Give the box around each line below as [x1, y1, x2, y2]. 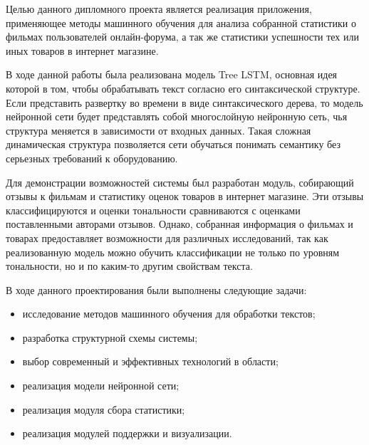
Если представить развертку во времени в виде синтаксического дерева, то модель [6, 95, 363, 110]
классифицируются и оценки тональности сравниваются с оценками [6, 202, 301, 217]
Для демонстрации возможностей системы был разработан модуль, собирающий [6, 174, 354, 189]
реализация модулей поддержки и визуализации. [22, 426, 232, 441]
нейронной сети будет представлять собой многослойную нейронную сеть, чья [6, 109, 348, 124]
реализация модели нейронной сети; [22, 378, 180, 393]
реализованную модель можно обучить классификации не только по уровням [6, 244, 340, 259]
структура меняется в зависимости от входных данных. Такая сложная [6, 122, 311, 137]
